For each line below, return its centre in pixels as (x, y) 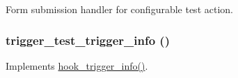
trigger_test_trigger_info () (88, 40)
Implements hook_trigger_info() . (77, 65)
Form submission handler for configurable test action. (119, 9)
